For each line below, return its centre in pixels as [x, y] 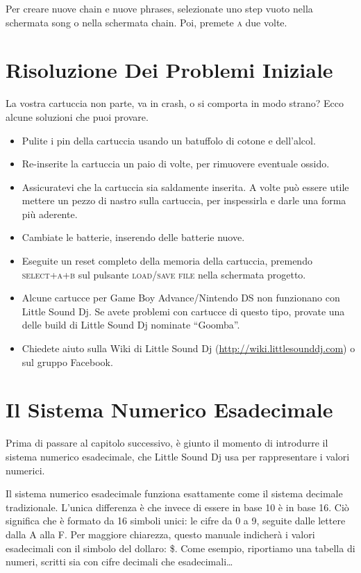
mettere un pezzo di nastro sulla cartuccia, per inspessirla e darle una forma [184, 200]
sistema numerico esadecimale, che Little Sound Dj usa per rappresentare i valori [178, 456]
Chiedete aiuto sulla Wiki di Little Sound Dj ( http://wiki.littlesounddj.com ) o [188, 348]
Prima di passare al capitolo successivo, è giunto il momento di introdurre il [167, 443]
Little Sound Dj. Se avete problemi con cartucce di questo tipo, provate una [183, 311]
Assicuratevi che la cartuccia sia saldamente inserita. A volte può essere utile [185, 186]
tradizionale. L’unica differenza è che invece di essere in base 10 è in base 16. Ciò [177, 507]
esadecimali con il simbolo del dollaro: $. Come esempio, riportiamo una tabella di [180, 548]
